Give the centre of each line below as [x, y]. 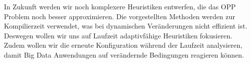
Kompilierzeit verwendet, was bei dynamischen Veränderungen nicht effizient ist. [126, 26]
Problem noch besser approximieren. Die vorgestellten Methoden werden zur [120, 16]
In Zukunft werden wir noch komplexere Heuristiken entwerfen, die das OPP [120, 6]
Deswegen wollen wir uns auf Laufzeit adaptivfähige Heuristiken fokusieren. [118, 35]
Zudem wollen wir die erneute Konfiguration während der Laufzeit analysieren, [123, 45]
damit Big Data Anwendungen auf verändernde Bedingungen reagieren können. [124, 54]
